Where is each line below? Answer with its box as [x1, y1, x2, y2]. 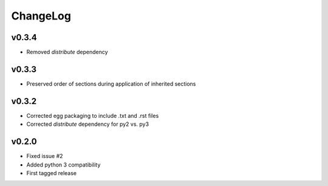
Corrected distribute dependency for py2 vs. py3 [26, 120, 149, 128]
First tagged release [26, 169, 77, 176]
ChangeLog [11, 9, 71, 22]
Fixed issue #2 [26, 153, 63, 160]
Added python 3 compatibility [26, 161, 101, 168]
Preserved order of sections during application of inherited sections [26, 80, 196, 88]
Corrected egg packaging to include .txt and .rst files [26, 112, 159, 119]
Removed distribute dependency [26, 49, 109, 56]
